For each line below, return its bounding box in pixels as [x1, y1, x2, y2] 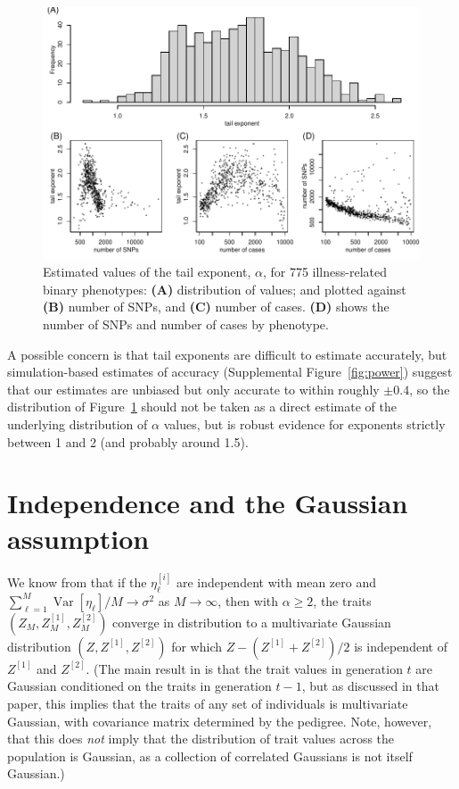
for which [171, 636, 222, 655]
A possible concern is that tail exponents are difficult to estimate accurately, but [7, 345, 447, 363]
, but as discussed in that [301, 677, 439, 695]
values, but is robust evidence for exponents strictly [163, 415, 446, 433]
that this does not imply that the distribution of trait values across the [7, 729, 395, 748]
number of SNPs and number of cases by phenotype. [43, 315, 329, 334]
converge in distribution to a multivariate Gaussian [112, 612, 391, 631]
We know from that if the [7, 572, 147, 591]
